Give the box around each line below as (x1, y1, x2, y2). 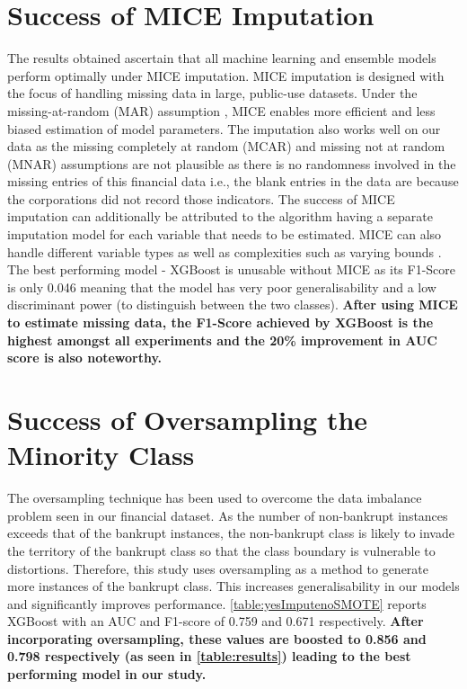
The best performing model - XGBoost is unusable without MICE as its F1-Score (7, 260, 456, 279)
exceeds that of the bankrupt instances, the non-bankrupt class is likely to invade (7, 523, 454, 542)
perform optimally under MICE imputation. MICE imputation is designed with (7, 66, 445, 85)
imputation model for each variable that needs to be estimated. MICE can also (7, 225, 442, 244)
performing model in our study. (7, 665, 207, 684)
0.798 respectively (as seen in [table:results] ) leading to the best (7, 647, 411, 666)
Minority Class (7, 436, 195, 473)
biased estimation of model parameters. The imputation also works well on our (7, 119, 441, 138)
